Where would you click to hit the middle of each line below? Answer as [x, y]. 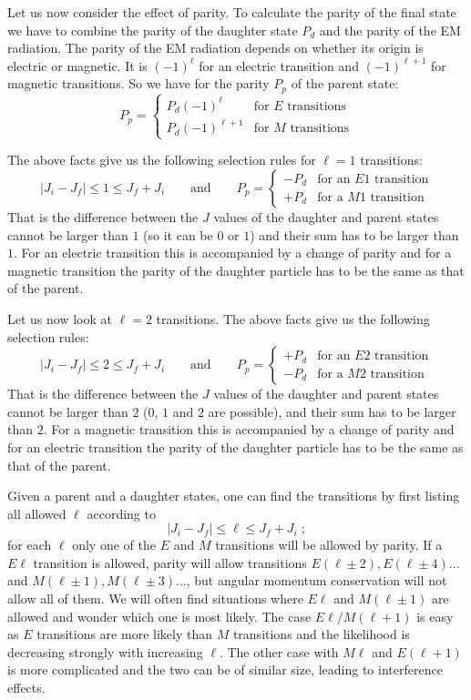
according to [121, 513]
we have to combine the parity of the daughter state [153, 30]
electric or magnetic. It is [77, 65]
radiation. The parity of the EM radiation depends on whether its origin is [215, 48]
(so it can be [178, 234]
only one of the [114, 545]
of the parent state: [345, 83]
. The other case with [279, 651]
